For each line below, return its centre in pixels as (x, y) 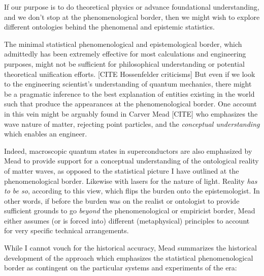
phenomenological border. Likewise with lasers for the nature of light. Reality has (131, 181)
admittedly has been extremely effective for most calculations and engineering (125, 54)
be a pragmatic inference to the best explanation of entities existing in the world (129, 93)
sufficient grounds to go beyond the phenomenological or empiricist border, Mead (130, 211)
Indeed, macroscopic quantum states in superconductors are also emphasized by (128, 150)
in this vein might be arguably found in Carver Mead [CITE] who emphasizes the (131, 113)
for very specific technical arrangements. (67, 230)
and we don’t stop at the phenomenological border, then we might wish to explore (132, 17)
